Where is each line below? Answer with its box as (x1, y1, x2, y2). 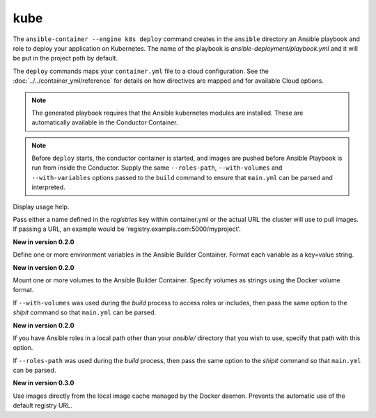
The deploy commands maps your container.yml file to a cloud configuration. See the (13, 67, 269, 75)
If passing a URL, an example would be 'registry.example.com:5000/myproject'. (13, 225, 242, 233)
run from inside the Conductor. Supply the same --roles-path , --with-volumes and (31, 163, 283, 172)
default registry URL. (13, 401, 72, 410)
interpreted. (31, 183, 65, 191)
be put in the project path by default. (13, 54, 118, 63)
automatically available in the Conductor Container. (31, 118, 178, 127)
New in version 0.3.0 (13, 379, 75, 387)
